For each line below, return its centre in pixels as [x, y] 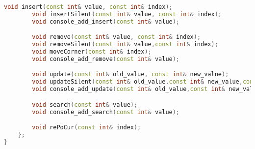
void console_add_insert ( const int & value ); [106, 21]
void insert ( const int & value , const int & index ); [88, 7]
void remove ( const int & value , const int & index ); [116, 37]
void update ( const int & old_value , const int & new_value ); [130, 74]
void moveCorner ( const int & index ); [92, 52]
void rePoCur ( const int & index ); [87, 128]
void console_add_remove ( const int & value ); [106, 59]
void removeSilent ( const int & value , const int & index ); [125, 45]
